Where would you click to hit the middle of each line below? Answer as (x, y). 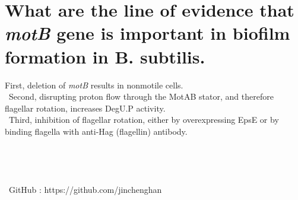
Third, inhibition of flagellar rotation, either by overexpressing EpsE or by (144, 120)
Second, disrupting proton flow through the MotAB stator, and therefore (141, 96)
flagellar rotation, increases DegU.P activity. (85, 108)
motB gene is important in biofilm (148, 33)
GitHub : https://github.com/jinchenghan (85, 189)
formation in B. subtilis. (105, 56)
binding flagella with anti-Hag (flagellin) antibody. (96, 131)
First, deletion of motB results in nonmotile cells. (94, 85)
